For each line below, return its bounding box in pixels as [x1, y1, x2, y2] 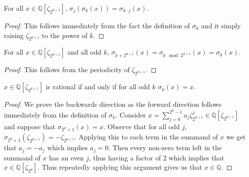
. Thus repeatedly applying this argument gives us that [38, 162, 202, 172]
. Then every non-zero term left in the [108, 142, 222, 153]
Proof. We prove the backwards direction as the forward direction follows [4, 99, 222, 109]
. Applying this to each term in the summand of [75, 132, 218, 142]
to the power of [41, 30, 88, 40]
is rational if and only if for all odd [45, 81, 150, 92]
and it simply [201, 20, 241, 30]
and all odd [67, 47, 102, 57]
